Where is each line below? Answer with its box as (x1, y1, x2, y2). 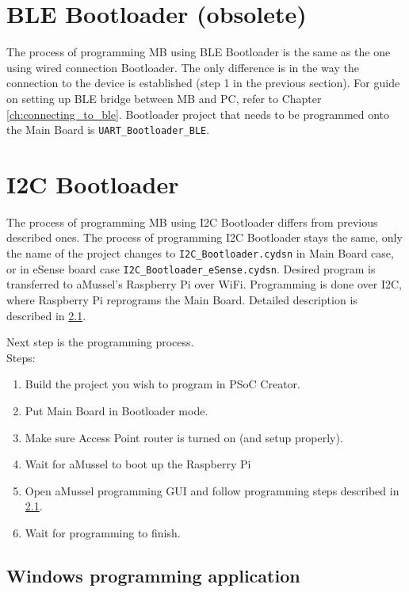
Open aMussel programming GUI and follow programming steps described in (25, 482, 399, 498)
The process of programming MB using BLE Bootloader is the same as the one (6, 44, 391, 60)
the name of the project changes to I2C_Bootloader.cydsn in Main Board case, (6, 245, 394, 262)
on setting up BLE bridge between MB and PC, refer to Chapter (6, 90, 322, 106)
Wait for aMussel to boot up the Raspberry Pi (25, 456, 251, 472)
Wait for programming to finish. (25, 524, 181, 540)
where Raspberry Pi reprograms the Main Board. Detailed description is (6, 291, 357, 307)
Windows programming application (6, 563, 300, 587)
